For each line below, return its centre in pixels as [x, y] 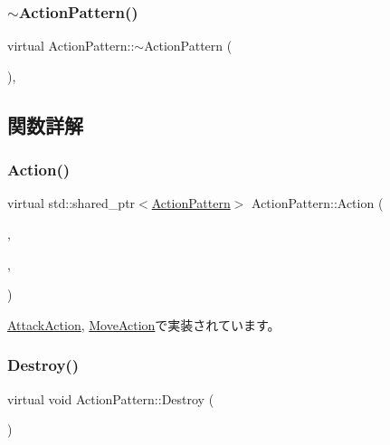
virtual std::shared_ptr [71, 203]
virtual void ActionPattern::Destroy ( [111, 398]
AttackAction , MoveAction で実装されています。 [144, 324]
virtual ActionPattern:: [71, 46]
